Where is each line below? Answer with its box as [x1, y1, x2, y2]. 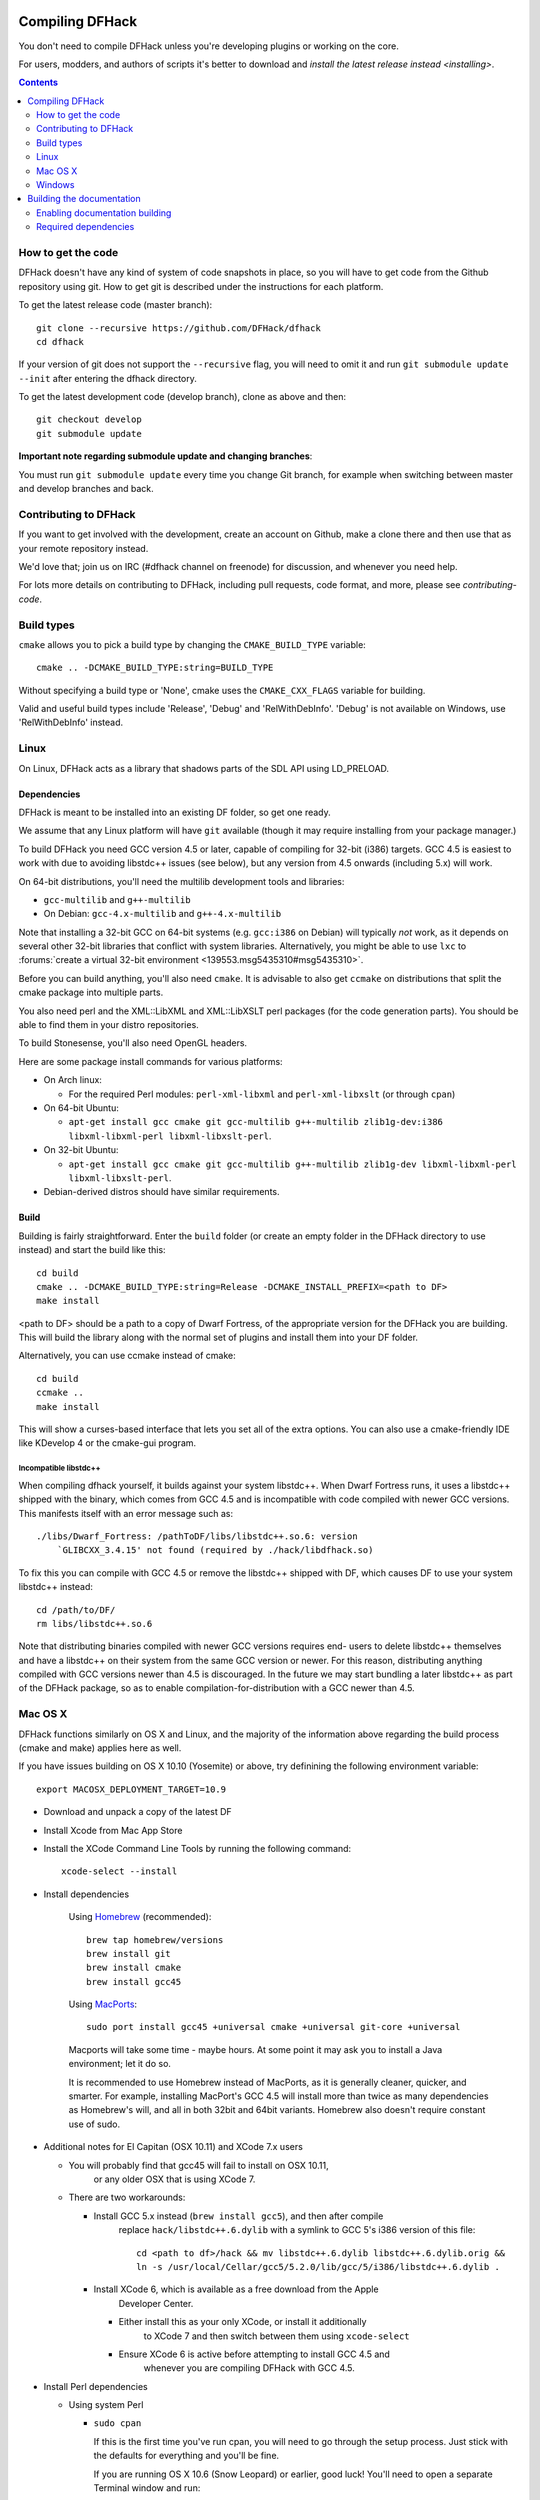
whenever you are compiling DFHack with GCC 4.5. [143, 2362, 355, 2374]
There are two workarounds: [68, 2191, 186, 2204]
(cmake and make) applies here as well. [18, 1742, 182, 1754]
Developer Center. [118, 2297, 194, 2309]
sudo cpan [93, 2418, 142, 2429]
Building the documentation [27, 193, 142, 205]
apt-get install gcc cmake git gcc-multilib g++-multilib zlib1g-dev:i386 [68, 1116, 444, 1128]
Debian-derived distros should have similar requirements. [43, 1186, 280, 1198]
